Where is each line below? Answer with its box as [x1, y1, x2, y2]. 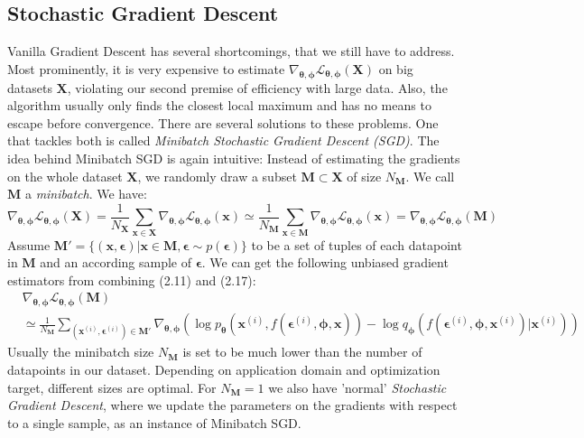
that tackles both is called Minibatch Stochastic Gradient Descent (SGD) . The [7, 131, 440, 150]
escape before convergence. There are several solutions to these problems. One [7, 113, 439, 132]
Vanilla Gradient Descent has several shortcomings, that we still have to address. [7, 42, 455, 61]
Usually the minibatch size [7, 342, 154, 361]
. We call [405, 166, 455, 185]
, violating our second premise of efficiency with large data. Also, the [67, 78, 448, 97]
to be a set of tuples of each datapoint [251, 235, 462, 254]
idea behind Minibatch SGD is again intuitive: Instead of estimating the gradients [7, 148, 460, 167]
